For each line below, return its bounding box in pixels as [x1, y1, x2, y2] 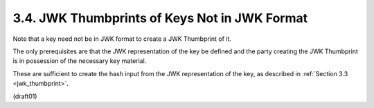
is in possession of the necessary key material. [12, 57, 147, 65]
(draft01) [12, 92, 37, 100]
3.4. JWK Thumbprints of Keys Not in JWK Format [12, 10, 308, 26]
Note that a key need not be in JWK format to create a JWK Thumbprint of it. [12, 35, 232, 43]
